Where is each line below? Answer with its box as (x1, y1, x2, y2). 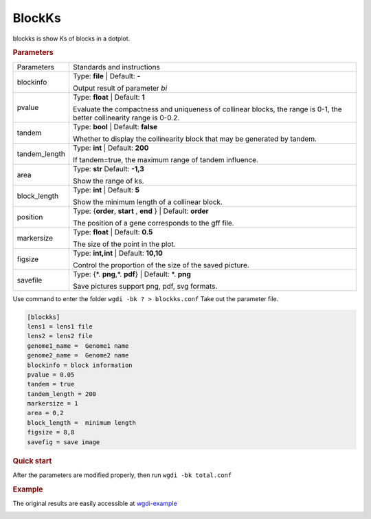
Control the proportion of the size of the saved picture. (73, 260, 250, 269)
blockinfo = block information (27, 361, 133, 369)
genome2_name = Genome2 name (27, 351, 129, 360)
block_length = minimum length (27, 419, 137, 426)
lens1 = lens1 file (27, 322, 93, 330)
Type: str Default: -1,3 (73, 164, 144, 173)
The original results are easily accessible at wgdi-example (12, 499, 178, 507)
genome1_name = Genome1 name (27, 342, 129, 350)
